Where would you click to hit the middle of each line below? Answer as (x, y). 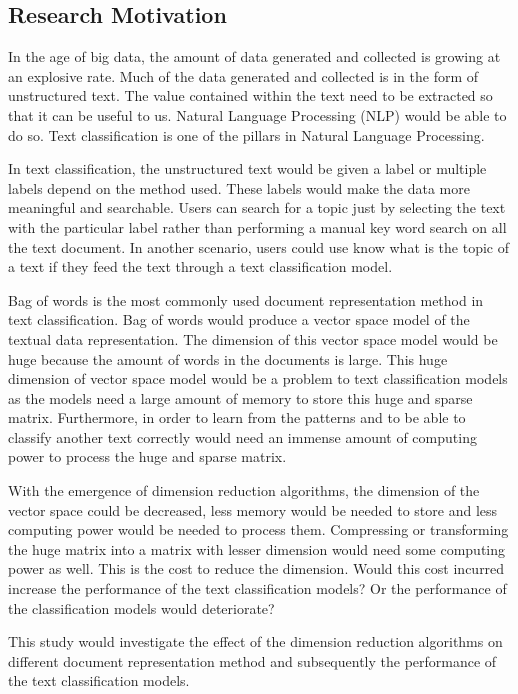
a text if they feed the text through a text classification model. (200, 266)
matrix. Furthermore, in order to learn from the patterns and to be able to (237, 417)
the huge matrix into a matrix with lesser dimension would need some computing (257, 548)
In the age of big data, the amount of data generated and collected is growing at (254, 56)
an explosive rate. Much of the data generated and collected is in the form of (243, 75)
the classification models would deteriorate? (141, 607)
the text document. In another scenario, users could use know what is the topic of (258, 246)
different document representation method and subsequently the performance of (252, 660)
